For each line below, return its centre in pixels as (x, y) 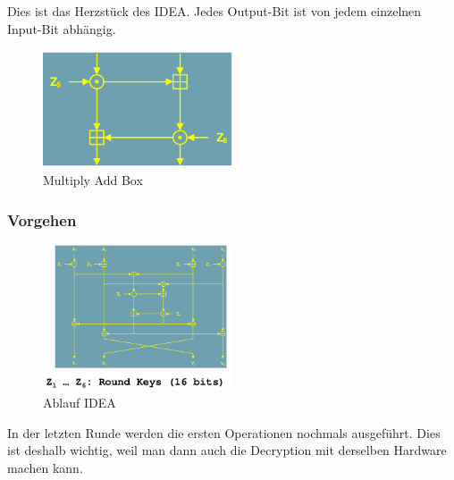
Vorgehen (42, 219)
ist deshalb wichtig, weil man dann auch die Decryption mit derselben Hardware (227, 450)
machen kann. (45, 467)
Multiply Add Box (93, 180)
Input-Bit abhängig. (62, 28)
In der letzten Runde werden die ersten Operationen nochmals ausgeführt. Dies (224, 432)
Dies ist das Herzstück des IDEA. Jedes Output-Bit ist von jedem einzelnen (214, 11)
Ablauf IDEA (80, 403)
